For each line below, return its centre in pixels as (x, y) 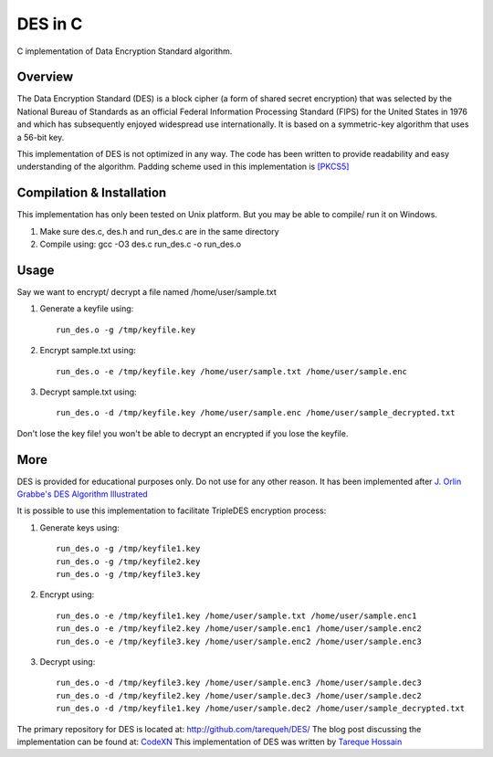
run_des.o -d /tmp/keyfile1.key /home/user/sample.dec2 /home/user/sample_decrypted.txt (261, 709)
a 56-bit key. (41, 137)
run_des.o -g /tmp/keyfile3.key (128, 574)
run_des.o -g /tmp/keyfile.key (126, 330)
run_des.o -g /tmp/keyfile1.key (128, 549)
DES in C (50, 24)
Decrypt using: (68, 661)
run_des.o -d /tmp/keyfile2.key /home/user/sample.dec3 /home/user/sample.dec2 (239, 695)
